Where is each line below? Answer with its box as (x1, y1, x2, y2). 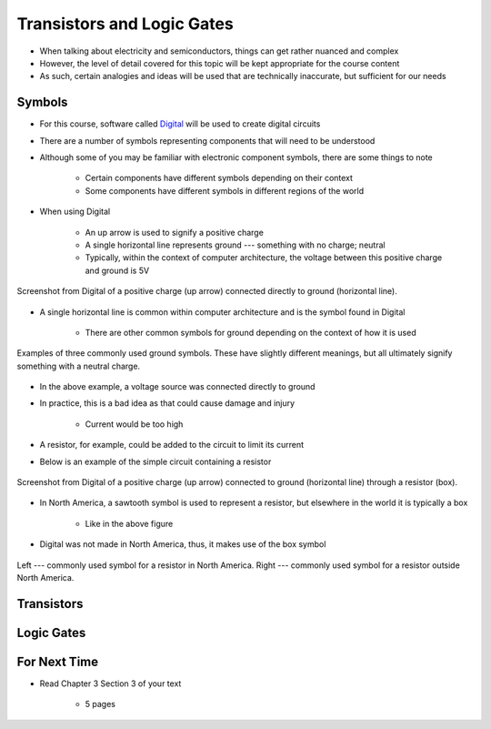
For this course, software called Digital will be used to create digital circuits (39, 118, 321, 129)
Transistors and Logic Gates (16, 14, 234, 34)
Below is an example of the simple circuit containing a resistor (39, 456, 272, 467)
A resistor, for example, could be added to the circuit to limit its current (39, 440, 305, 451)
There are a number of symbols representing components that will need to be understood (39, 135, 376, 146)
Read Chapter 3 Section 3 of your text (39, 678, 182, 689)
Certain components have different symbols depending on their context (85, 173, 354, 184)
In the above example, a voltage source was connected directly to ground (39, 381, 316, 392)
